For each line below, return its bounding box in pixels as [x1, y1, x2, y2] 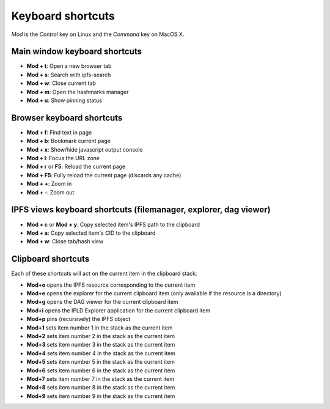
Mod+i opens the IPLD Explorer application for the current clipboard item [26, 306, 211, 314]
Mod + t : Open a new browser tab [26, 62, 112, 70]
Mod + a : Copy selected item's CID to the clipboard [26, 229, 156, 237]
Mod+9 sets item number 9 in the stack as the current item [26, 392, 175, 400]
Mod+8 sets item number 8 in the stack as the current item [26, 384, 175, 391]
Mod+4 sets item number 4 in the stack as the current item [26, 349, 175, 357]
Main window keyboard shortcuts [11, 46, 142, 57]
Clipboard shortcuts [11, 254, 90, 264]
